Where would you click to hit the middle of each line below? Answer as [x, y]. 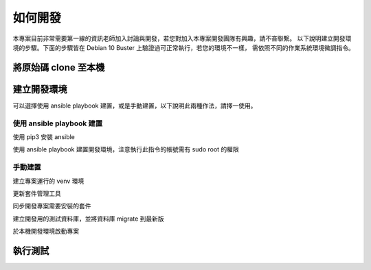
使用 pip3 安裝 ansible [44, 137]
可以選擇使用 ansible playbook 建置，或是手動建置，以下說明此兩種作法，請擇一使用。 [135, 106]
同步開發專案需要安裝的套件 [52, 206]
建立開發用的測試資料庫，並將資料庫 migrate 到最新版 [88, 219]
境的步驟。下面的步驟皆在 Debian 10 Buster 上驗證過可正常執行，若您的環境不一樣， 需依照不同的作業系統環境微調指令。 [184, 47]
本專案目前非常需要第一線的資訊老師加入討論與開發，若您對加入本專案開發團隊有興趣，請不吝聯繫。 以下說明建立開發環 [182, 38]
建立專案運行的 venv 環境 [48, 181]
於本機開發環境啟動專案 [46, 231]
